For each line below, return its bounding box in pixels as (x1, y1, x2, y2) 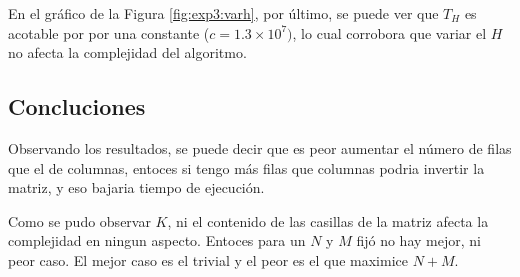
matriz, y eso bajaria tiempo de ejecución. (8, 177, 265, 198)
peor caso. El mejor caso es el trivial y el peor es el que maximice (8, 249, 408, 270)
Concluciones (8, 91, 146, 122)
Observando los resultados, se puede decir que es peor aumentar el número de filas (8, 137, 512, 158)
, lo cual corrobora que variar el (292, 22, 487, 43)
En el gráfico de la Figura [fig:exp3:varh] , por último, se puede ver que (8, 3, 439, 23)
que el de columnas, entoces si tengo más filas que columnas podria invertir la (8, 157, 485, 178)
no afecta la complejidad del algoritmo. (8, 42, 247, 63)
